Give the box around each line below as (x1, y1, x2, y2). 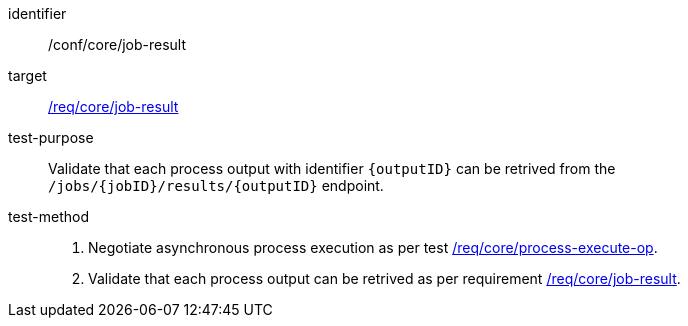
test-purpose (8, 129, 94, 146)
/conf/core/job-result (48, 36, 187, 53)
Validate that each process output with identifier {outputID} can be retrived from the (48, 160, 616, 177)
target (8, 67, 47, 84)
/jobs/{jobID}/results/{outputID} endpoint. (48, 177, 384, 194)
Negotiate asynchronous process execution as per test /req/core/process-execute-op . (88, 239, 658, 256)
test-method (8, 208, 89, 225)
